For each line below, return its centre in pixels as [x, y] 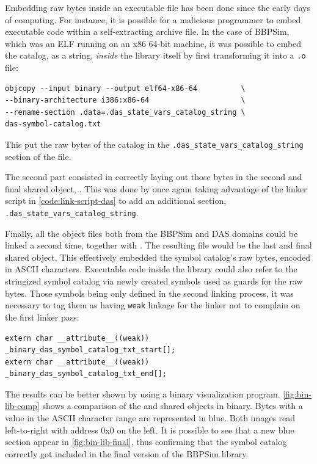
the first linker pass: [42, 317]
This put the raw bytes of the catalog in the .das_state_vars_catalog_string [154, 144]
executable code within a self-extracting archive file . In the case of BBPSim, [147, 31]
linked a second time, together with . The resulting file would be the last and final [158, 245]
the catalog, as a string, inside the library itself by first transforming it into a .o [155, 55]
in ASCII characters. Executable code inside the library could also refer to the [151, 269]
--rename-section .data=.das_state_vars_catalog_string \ [125, 112]
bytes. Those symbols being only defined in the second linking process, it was [149, 293]
